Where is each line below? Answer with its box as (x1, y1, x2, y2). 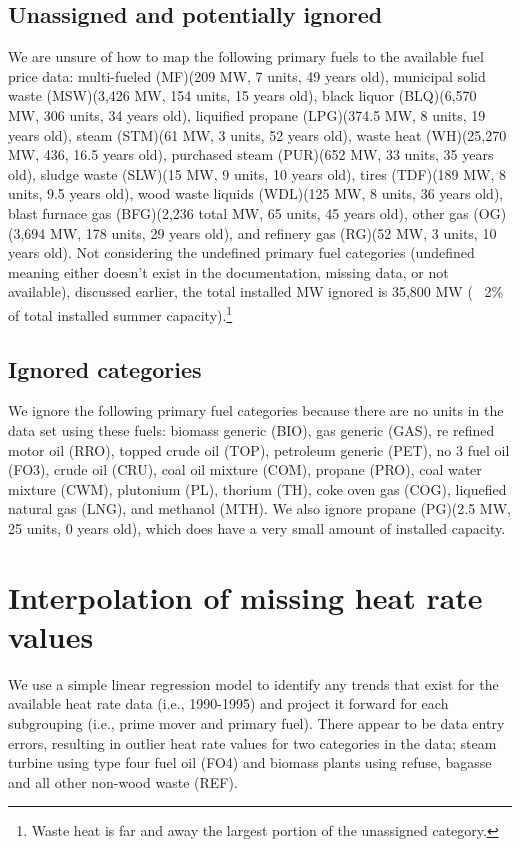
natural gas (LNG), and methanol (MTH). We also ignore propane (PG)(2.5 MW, (8, 498, 511, 519)
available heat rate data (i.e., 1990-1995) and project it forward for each (8, 693, 449, 714)
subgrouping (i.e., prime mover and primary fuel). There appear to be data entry (8, 713, 505, 734)
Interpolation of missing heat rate (8, 576, 483, 617)
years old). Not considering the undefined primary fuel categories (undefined (8, 242, 475, 263)
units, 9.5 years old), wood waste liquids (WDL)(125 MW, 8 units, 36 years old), (8, 183, 504, 204)
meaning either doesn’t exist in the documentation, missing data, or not (8, 261, 449, 282)
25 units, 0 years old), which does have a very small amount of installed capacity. (8, 517, 506, 538)
